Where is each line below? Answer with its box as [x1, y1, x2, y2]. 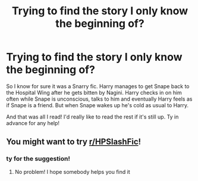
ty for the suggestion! [6, 155, 70, 163]
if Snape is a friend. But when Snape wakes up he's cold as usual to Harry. [6, 101, 189, 108]
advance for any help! [6, 119, 60, 126]
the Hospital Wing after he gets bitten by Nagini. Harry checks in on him [6, 89, 183, 96]
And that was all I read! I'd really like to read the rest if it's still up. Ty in [6, 113, 179, 120]
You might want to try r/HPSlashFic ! [6, 137, 142, 147]
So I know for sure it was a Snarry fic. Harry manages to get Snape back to [6, 82, 190, 90]
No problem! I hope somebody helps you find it [14, 168, 130, 175]
